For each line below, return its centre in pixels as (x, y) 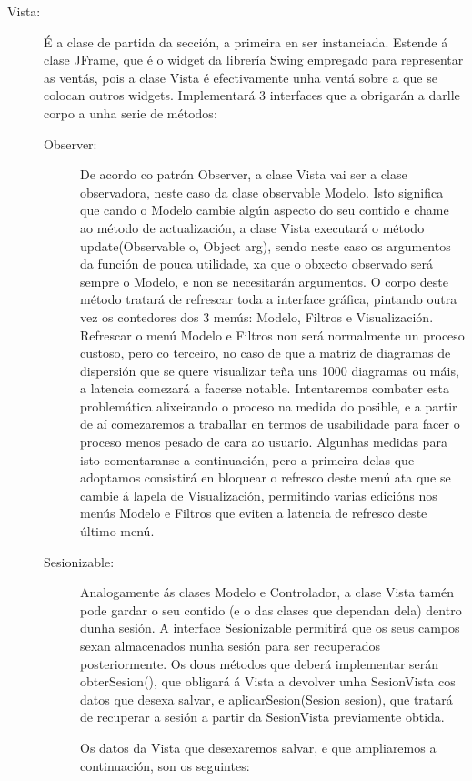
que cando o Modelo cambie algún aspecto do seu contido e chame (265, 210)
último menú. (117, 531)
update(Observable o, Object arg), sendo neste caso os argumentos (266, 245)
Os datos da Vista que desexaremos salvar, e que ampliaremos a (258, 747)
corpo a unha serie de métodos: (131, 112)
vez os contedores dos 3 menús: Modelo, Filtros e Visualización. (257, 316)
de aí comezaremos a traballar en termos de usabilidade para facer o (270, 424)
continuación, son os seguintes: (165, 765)
